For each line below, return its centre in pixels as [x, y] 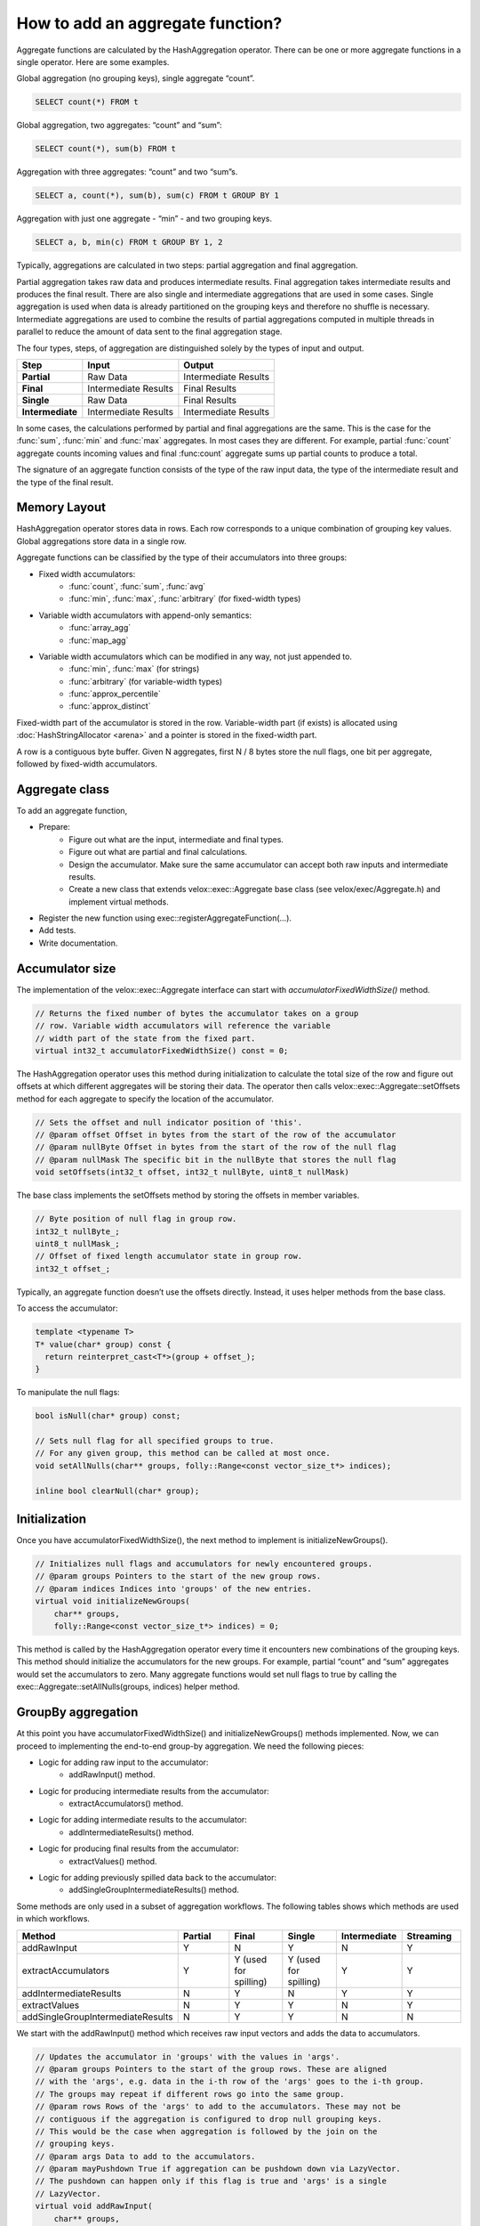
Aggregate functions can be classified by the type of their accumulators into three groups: [182, 557]
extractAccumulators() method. [126, 1804]
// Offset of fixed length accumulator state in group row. [169, 1256]
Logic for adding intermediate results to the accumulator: [143, 1820]
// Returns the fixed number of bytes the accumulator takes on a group [197, 1013]
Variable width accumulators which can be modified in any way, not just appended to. [196, 656]
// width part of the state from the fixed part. [145, 1038]
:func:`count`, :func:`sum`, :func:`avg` [137, 586]
